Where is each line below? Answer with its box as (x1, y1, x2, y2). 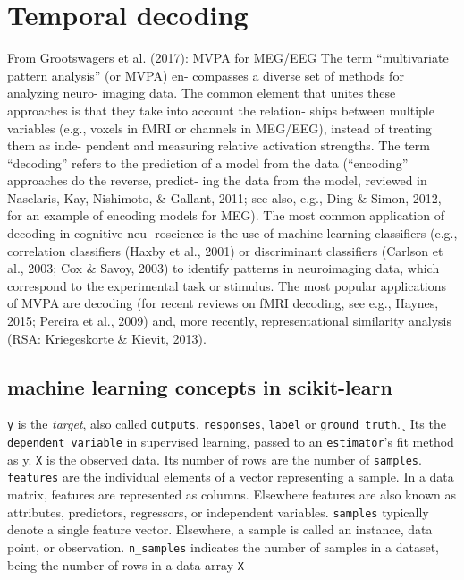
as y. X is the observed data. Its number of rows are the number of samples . (7, 449, 422, 468)
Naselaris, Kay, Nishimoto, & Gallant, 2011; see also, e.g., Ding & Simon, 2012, (7, 188, 442, 207)
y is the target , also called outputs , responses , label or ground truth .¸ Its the (7, 414, 446, 433)
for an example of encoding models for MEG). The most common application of (7, 206, 444, 225)
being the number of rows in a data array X (7, 555, 244, 574)
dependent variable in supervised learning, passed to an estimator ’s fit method (7, 432, 454, 451)
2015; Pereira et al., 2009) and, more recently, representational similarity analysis (7, 311, 451, 330)
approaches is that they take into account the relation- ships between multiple (7, 100, 434, 119)
